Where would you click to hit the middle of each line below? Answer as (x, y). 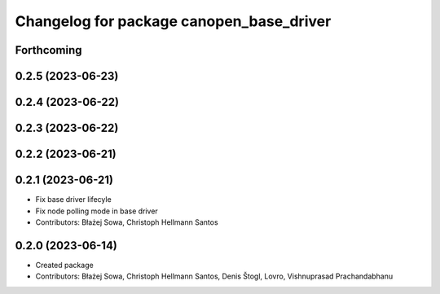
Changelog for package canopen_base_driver (173, 21)
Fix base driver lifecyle (73, 200)
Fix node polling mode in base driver (97, 211)
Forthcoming (48, 50)
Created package (64, 265)
